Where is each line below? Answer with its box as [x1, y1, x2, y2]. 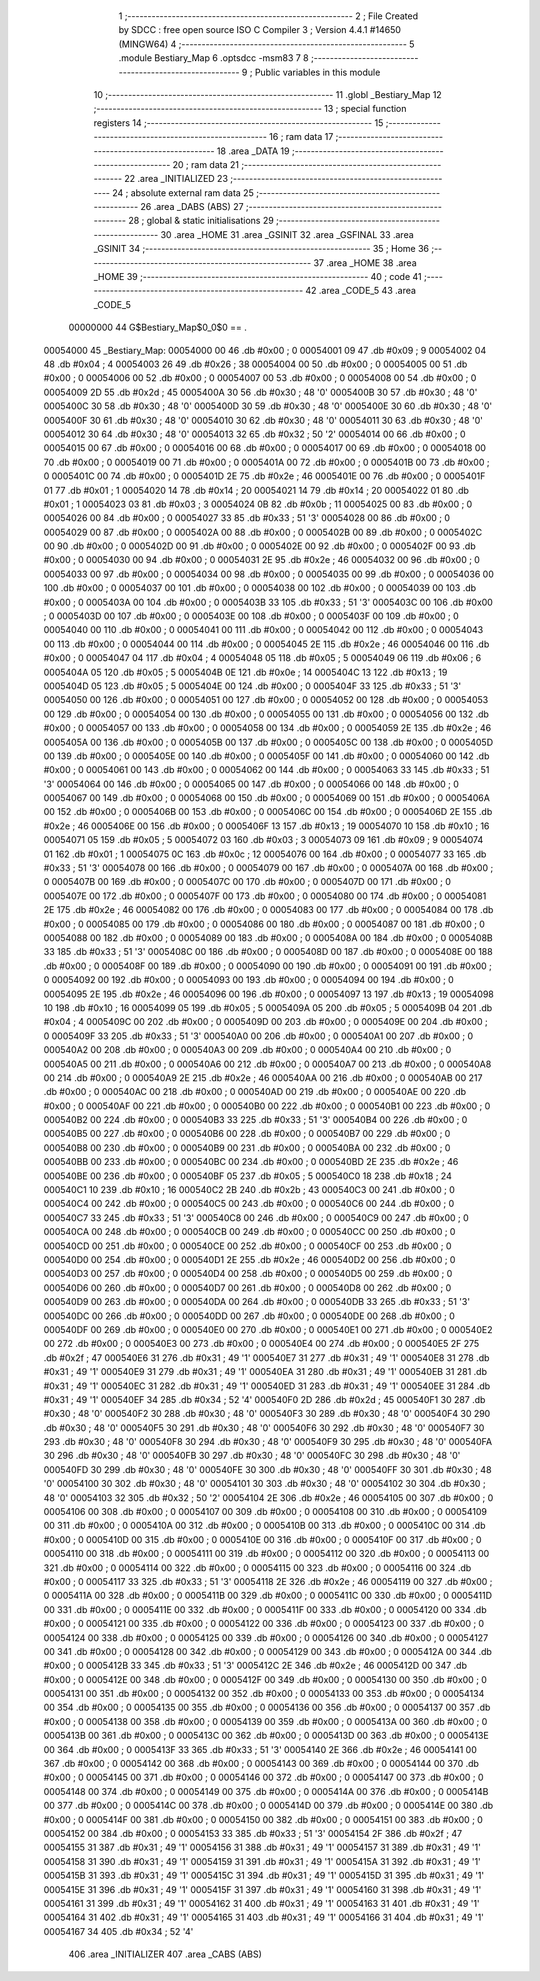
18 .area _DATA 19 [216, 145, 290, 157]
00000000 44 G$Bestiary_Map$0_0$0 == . [68, 321, 247, 334]
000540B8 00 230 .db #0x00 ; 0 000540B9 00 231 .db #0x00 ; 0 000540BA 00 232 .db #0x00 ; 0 [43, 1141, 451, 1154]
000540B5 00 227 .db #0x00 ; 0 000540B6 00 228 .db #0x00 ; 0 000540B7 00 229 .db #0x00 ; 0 [43, 1128, 451, 1140]
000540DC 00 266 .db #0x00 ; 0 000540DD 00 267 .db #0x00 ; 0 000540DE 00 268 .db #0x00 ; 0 [43, 1310, 455, 1322]
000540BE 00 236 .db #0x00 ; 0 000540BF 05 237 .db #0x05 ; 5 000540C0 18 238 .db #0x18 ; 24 [43, 1170, 452, 1182]
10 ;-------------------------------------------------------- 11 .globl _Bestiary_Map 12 [93, 88, 442, 100]
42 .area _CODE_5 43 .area [305, 285, 417, 297]
